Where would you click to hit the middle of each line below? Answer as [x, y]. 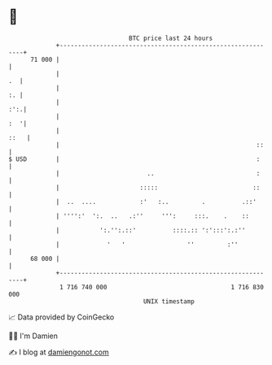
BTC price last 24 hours [171, 38]
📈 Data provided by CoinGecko [61, 317]
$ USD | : [134, 159]
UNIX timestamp [169, 301]
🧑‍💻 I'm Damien [33, 336]
